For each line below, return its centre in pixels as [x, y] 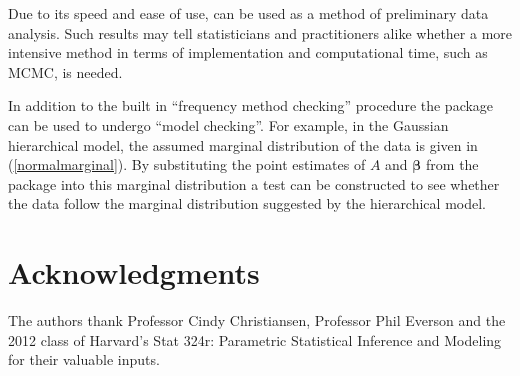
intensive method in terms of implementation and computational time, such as [248, 52]
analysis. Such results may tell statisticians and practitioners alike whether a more [260, 32]
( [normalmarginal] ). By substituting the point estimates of [187, 164]
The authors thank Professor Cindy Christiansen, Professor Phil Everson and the [257, 320]
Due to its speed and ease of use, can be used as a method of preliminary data [248, 13]
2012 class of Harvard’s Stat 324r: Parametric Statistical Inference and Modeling [255, 339]
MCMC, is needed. [65, 71]
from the [452, 164]
